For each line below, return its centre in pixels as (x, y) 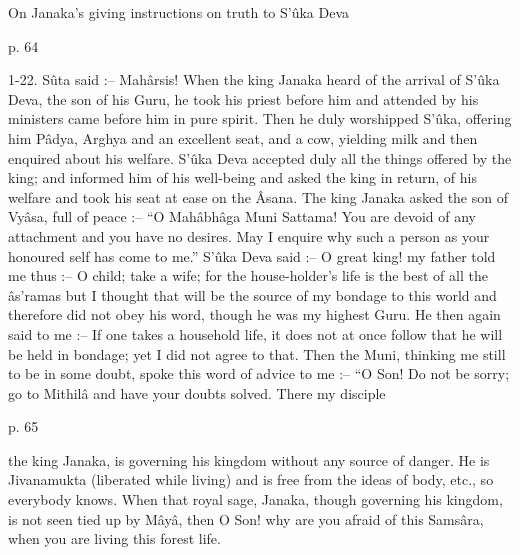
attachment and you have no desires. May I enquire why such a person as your (249, 235)
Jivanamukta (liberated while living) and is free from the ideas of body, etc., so (251, 479)
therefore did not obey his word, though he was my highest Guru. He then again (254, 314)
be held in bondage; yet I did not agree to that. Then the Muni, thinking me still (257, 353)
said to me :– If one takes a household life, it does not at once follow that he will (255, 333)
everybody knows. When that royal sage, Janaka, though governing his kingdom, (255, 499)
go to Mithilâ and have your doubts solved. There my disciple (197, 392)
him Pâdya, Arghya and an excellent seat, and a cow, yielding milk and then (243, 137)
